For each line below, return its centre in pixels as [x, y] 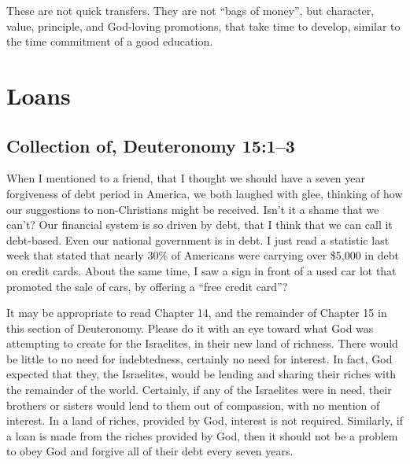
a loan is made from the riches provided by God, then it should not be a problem [202, 435]
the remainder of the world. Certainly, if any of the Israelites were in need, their [199, 390]
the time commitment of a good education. [110, 41]
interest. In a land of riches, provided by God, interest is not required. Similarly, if [205, 420]
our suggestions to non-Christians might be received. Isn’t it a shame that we [193, 209]
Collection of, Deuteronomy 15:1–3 [151, 145]
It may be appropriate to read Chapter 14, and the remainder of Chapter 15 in [197, 313]
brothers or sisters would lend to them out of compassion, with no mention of [193, 405]
